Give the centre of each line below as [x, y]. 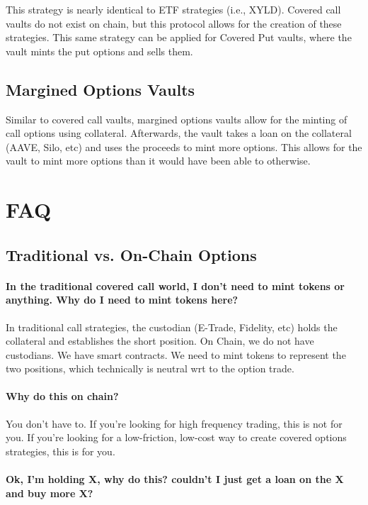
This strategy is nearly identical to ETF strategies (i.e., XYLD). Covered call [173, 9]
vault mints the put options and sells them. [99, 51]
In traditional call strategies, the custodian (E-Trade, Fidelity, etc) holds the [172, 327]
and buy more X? [50, 493]
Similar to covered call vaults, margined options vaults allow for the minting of [177, 119]
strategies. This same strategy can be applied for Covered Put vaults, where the [179, 37]
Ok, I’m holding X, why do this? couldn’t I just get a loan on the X [175, 479]
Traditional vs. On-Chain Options [131, 254]
